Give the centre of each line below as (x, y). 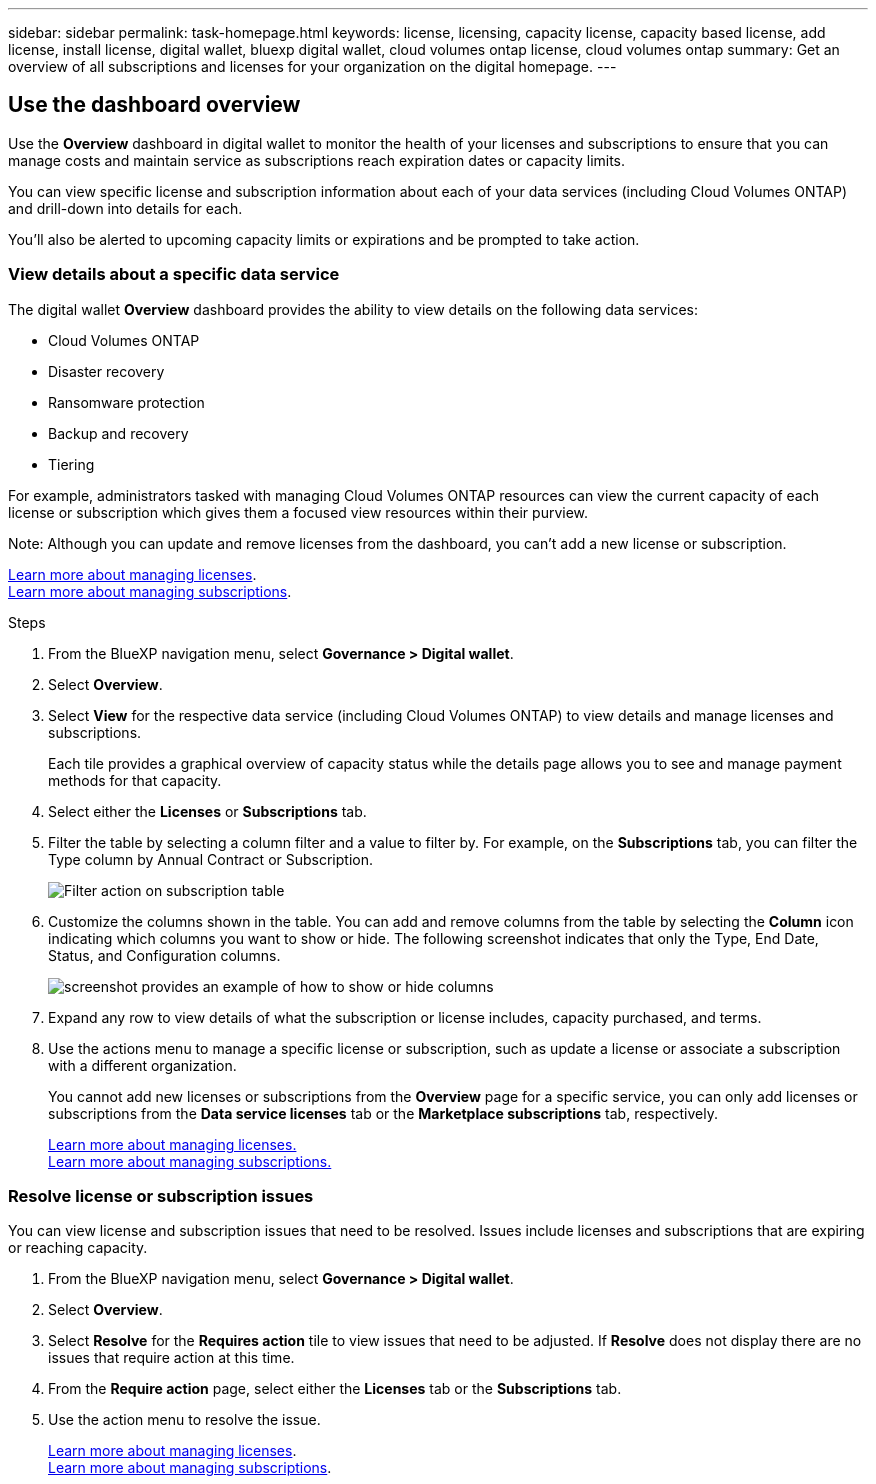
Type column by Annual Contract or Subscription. (210, 859)
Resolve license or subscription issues (161, 1195)
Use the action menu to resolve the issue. (184, 1420)
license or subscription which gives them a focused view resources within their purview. (298, 512)
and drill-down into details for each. (125, 208)
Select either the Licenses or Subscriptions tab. (207, 811)
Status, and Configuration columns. (164, 955)
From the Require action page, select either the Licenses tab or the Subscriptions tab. (335, 1389)
